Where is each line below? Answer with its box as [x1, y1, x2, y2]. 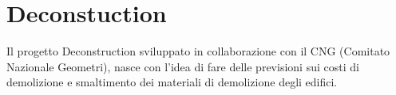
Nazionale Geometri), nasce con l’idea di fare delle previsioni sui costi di [6, 58, 359, 74]
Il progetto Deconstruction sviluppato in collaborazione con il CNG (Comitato [6, 43, 390, 59]
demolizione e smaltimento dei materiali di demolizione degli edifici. [6, 74, 338, 90]
